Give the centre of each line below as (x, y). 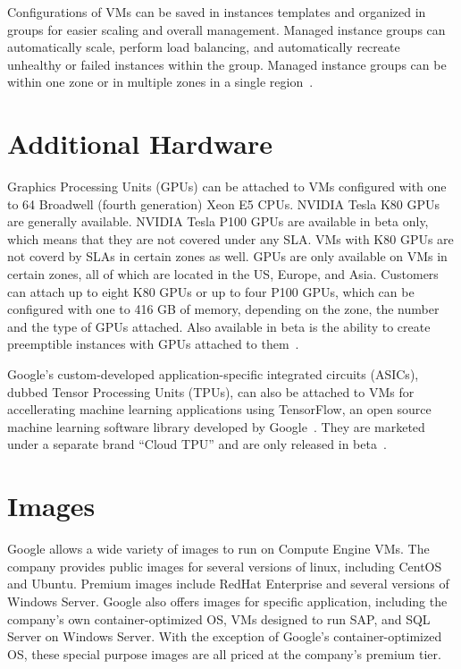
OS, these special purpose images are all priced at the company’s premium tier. (224, 653)
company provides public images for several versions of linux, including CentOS (225, 566)
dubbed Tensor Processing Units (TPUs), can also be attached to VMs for (211, 391)
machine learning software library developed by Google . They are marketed (216, 426)
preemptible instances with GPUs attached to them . (153, 344)
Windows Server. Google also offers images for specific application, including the (227, 601)
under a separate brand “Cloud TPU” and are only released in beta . (197, 444)
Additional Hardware (140, 144)
